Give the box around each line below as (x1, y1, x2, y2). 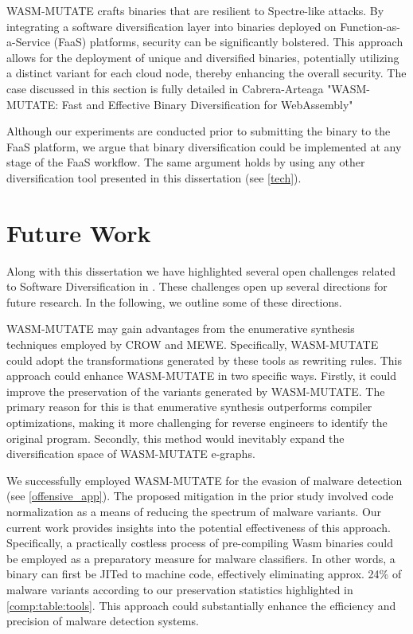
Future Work (6, 216, 151, 249)
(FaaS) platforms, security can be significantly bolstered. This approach (53, 33, 403, 50)
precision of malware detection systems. (6, 612, 199, 629)
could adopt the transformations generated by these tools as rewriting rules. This (6, 351, 402, 368)
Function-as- (340, 18, 400, 34)
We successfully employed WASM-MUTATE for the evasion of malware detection (6, 472, 403, 488)
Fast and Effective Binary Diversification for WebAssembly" (61, 96, 353, 112)
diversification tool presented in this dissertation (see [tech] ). (6, 169, 302, 186)
